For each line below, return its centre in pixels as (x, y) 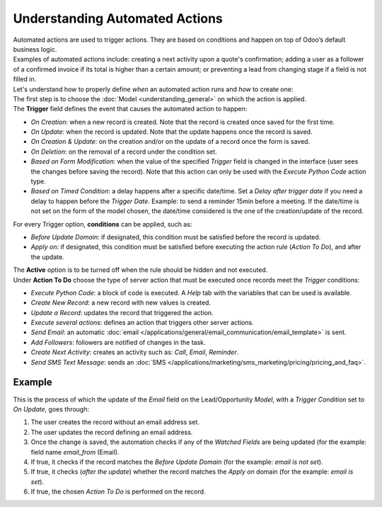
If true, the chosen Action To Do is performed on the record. (118, 491)
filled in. (25, 79)
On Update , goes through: (51, 409)
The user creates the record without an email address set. (115, 422)
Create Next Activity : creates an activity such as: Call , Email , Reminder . (135, 352)
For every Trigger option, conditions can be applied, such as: (103, 224)
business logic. (35, 49)
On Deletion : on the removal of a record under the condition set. (124, 152)
